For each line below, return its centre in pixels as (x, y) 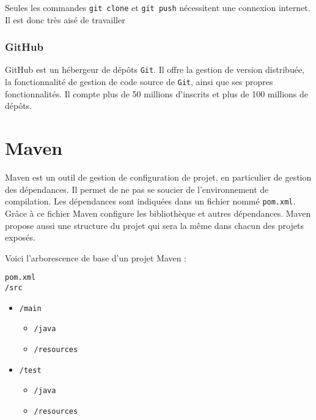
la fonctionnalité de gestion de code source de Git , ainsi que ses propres (139, 82)
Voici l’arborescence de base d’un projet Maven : (96, 257)
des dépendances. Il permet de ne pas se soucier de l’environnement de (137, 189)
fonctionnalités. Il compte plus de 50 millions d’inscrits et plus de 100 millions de (157, 93)
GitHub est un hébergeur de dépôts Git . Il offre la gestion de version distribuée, (155, 69)
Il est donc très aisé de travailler (65, 19)
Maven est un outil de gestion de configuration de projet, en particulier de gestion (158, 177)
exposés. (20, 237)
